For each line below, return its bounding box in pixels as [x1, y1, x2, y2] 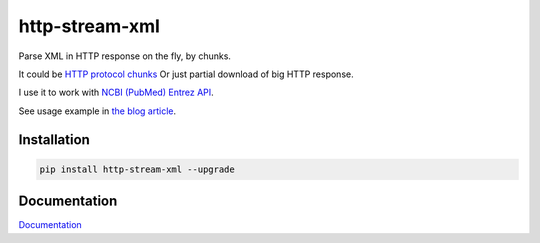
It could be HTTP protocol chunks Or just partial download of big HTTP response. [18, 68, 354, 80]
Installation [18, 131, 90, 148]
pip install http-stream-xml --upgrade [39, 163, 235, 175]
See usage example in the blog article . [18, 105, 177, 117]
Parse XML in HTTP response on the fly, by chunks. [18, 50, 232, 62]
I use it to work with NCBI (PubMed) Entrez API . [18, 86, 214, 99]
